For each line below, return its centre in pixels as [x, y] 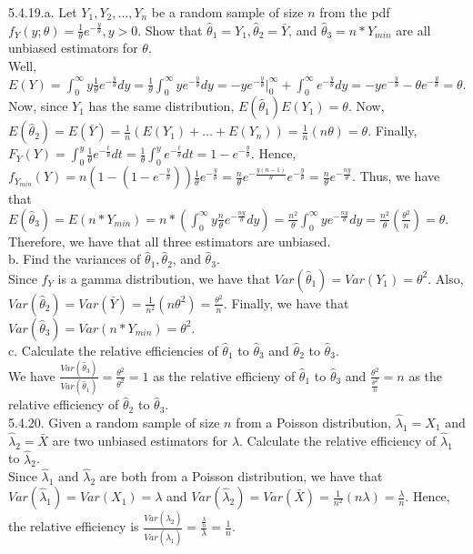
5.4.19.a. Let [43, 12]
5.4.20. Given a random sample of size [114, 423]
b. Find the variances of [75, 259]
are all [413, 30]
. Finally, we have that [286, 302]
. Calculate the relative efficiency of [338, 440]
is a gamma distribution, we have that [164, 278]
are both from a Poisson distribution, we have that [241, 476]
